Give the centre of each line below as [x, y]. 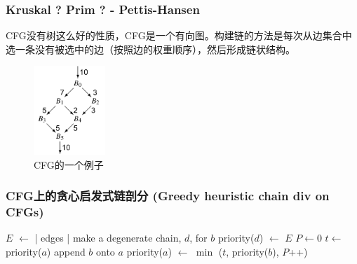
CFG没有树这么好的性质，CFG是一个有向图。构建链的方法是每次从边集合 [174, 35]
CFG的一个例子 [69, 164]
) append [66, 252]
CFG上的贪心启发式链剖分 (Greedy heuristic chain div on [168, 196]
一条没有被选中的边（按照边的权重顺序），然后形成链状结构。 [155, 49]
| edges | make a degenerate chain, [108, 238]
